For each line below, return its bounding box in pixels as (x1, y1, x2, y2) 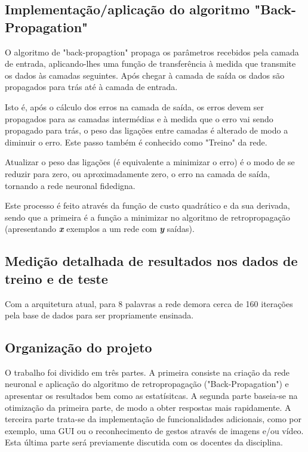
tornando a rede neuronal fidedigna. (5, 179, 135, 191)
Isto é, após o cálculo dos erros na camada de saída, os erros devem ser (5, 100, 264, 113)
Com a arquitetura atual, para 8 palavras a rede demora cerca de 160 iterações (5, 297, 293, 309)
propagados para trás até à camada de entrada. (5, 81, 178, 93)
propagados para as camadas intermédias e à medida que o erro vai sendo (5, 112, 273, 125)
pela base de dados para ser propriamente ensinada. (5, 309, 194, 321)
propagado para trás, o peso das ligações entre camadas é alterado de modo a (5, 124, 288, 137)
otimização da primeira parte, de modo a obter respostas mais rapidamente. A (5, 401, 291, 413)
